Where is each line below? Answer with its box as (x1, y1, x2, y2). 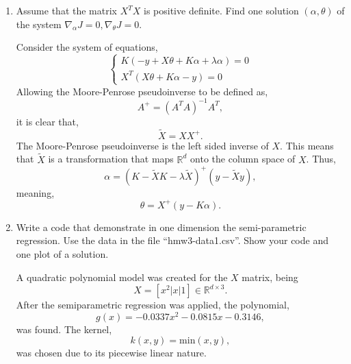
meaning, (16, 185, 55, 199)
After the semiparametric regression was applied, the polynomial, (16, 298, 289, 312)
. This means (280, 138, 334, 152)
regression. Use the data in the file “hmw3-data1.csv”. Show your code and (16, 233, 328, 247)
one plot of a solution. (16, 246, 109, 260)
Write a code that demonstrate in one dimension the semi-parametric (16, 219, 307, 234)
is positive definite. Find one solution (144, 3, 299, 17)
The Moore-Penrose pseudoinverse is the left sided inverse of (16, 138, 269, 152)
